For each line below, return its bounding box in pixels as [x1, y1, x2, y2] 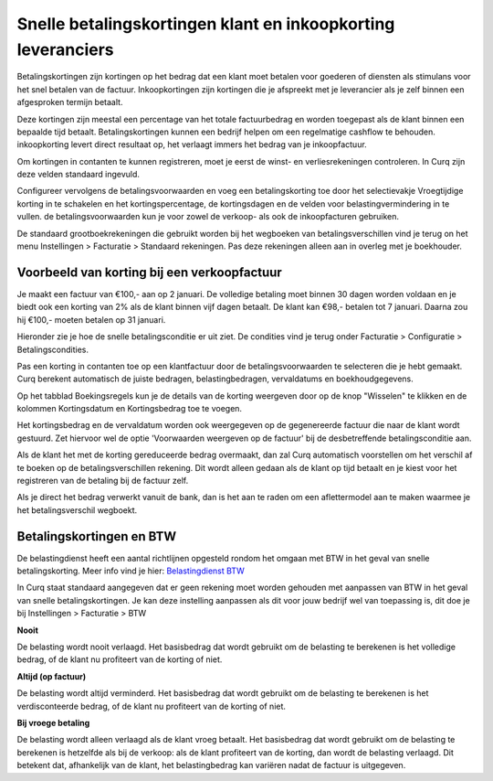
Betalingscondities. [16, 344, 89, 355]
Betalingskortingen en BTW [16, 529, 177, 544]
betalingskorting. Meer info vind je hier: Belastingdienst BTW [16, 565, 246, 576]
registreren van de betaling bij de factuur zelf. [16, 476, 189, 487]
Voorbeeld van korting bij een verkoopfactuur [16, 264, 282, 280]
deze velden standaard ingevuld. [16, 169, 141, 180]
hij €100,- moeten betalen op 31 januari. [16, 314, 166, 325]
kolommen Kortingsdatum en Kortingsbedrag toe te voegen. [16, 403, 242, 414]
